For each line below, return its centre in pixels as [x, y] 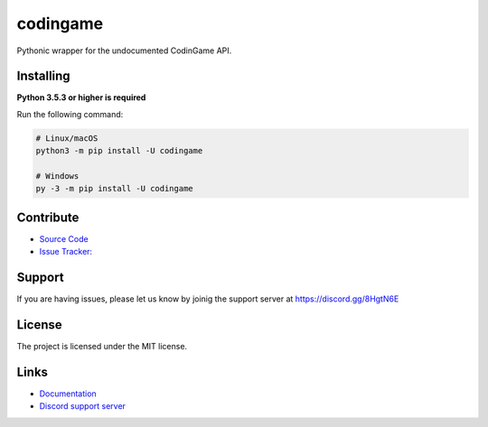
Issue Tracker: [66, 252]
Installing [44, 76]
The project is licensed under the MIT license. [102, 347]
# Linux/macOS [67, 138]
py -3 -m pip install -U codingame [114, 189]
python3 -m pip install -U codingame [119, 151]
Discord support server [83, 406]
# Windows [57, 176]
